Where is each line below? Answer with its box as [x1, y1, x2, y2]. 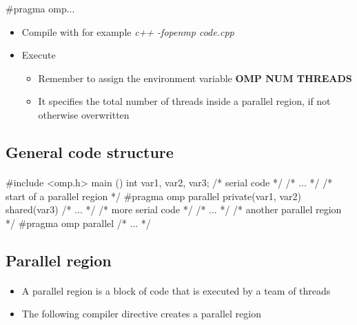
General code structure [6, 141, 174, 162]
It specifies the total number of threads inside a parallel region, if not [38, 94, 331, 108]
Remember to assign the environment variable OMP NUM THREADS [38, 70, 352, 85]
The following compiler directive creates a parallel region [21, 306, 261, 321]
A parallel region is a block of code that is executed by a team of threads [21, 283, 331, 297]
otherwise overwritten [38, 107, 130, 121]
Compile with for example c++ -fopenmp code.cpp [21, 24, 234, 39]
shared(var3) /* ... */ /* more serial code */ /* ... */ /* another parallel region [6, 202, 342, 217]
